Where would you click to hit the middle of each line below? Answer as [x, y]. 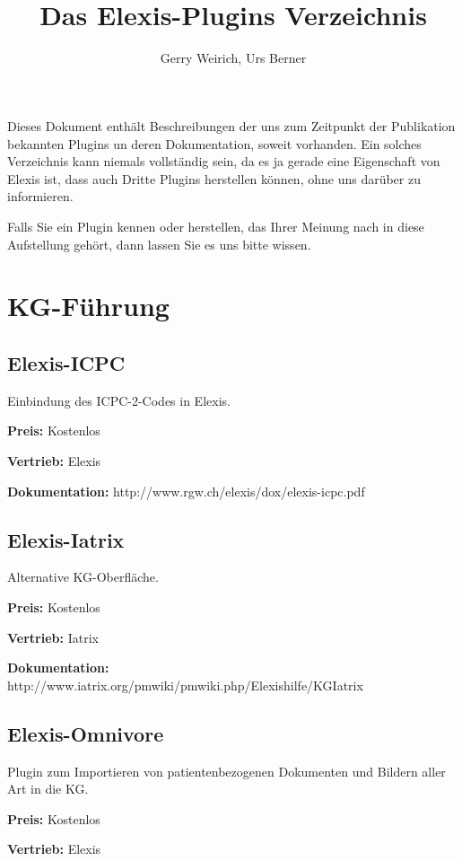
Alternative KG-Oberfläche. [83, 577]
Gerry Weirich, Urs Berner [233, 58]
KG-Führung [88, 306]
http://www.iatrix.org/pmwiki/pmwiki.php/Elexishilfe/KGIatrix [185, 685]
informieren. [40, 196]
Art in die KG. [48, 789]
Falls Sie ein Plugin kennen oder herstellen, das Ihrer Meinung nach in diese [216, 227]
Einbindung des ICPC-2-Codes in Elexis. [119, 400]
